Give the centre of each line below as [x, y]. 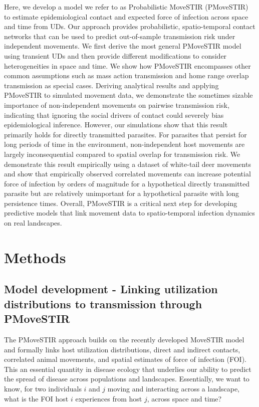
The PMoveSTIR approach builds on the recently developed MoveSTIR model [124, 340]
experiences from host [109, 398]
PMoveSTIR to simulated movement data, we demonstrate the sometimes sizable [128, 95]
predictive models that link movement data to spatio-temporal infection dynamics [129, 213]
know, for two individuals [43, 388]
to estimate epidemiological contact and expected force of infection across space [126, 16]
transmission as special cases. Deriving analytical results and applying [111, 85]
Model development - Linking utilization [111, 289]
